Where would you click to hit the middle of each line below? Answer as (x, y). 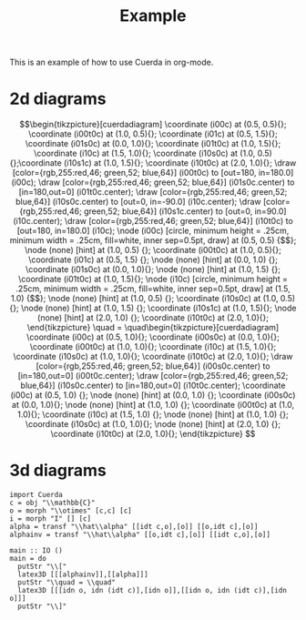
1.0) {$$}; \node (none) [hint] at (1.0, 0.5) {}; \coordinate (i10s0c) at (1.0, (144, 299)
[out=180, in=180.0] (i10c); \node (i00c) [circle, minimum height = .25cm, (153, 231)
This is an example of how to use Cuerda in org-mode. (112, 62)
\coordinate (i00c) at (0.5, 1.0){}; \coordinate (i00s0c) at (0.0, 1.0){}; (153, 337)
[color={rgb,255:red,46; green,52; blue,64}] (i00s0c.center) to (153, 366)
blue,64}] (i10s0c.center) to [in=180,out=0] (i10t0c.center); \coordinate (153, 386)
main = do (28, 559)
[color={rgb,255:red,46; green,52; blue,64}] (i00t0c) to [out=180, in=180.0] (153, 173)
